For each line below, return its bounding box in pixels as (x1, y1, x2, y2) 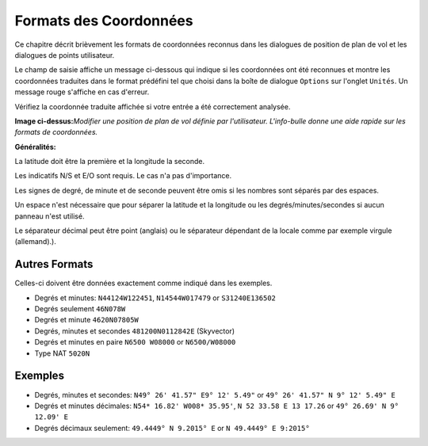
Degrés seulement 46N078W (34, 304, 126, 314)
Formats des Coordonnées (14, 12, 193, 29)
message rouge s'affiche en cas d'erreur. (14, 87, 150, 97)
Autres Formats (14, 257, 94, 271)
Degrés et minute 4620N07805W (34, 315, 139, 325)
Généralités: (14, 142, 56, 151)
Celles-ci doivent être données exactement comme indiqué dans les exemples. (14, 278, 273, 288)
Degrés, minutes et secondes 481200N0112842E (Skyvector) (34, 326, 235, 336)
